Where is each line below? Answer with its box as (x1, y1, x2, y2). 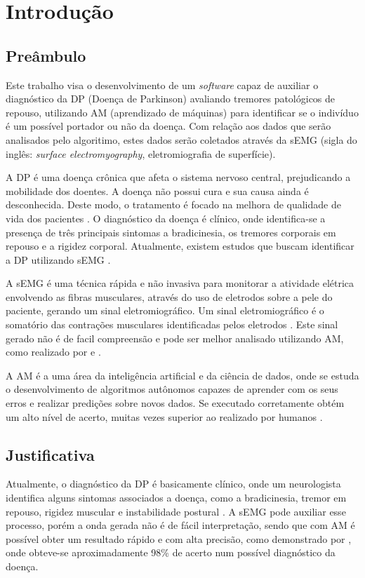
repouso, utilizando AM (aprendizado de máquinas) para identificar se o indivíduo (6, 105, 359, 119)
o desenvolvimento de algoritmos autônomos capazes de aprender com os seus (6, 382, 338, 396)
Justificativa (6, 443, 95, 465)
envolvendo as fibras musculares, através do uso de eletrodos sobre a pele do (6, 289, 333, 304)
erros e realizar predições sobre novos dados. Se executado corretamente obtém (6, 396, 345, 410)
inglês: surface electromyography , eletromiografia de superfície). (6, 146, 276, 161)
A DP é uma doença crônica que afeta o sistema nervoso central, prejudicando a (6, 170, 351, 184)
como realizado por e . (6, 344, 101, 359)
